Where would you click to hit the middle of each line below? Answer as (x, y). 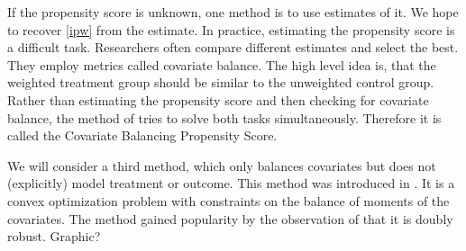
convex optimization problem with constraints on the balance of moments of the (228, 200)
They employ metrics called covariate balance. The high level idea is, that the (222, 64)
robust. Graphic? (54, 236)
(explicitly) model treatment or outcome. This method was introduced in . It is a (231, 183)
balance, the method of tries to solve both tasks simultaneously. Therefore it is (224, 117)
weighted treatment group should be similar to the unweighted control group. (221, 82)
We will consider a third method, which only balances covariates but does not (222, 165)
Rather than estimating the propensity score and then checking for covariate (218, 99)
